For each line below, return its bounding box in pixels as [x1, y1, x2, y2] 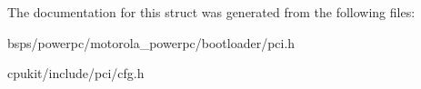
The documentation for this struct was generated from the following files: [7, 3, 416, 21]
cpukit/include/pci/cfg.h [7, 64, 145, 83]
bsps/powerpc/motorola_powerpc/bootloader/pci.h [7, 33, 296, 52]
